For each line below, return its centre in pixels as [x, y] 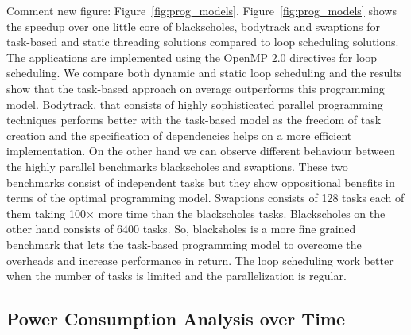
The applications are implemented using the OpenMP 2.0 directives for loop [192, 57]
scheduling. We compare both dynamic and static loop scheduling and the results [204, 73]
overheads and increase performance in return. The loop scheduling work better [200, 260]
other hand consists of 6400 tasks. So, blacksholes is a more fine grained [181, 229]
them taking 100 [46, 213]
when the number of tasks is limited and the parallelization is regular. [176, 276]
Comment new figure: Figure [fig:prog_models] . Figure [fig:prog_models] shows [202, 10]
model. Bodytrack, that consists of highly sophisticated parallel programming [195, 104]
